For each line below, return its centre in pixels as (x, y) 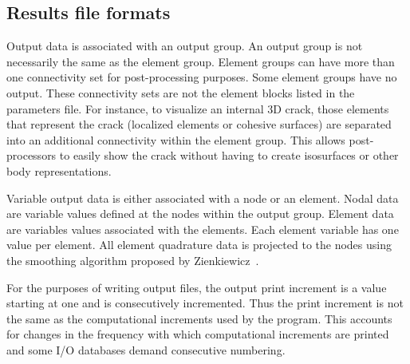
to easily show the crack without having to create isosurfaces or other (229, 155)
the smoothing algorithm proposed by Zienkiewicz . (133, 260)
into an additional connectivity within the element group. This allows (176, 139)
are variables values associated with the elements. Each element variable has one (203, 229)
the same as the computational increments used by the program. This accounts (199, 318)
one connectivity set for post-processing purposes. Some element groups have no (202, 77)
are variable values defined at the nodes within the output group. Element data (200, 214)
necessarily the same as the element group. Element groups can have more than (201, 61)
